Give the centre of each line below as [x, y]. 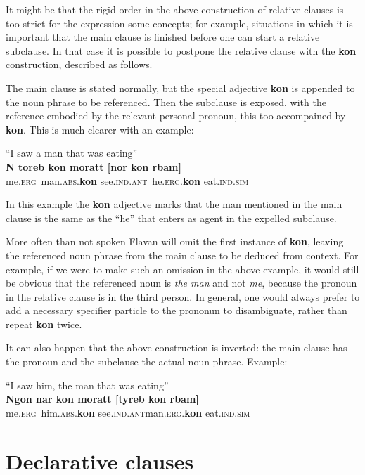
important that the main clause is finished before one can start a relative [163, 37]
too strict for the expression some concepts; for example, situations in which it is [179, 23]
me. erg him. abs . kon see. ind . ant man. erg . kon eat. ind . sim [128, 412]
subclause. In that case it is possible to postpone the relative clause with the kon [181, 50]
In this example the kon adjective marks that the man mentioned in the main [174, 204]
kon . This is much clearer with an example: [100, 129]
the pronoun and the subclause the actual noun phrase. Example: [147, 362]
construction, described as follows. [79, 64]
